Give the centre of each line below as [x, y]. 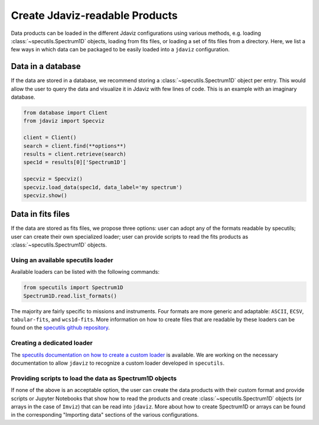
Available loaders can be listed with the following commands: [85, 272]
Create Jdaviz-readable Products [94, 15]
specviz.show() [45, 195]
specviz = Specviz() [53, 179]
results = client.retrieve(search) [75, 154]
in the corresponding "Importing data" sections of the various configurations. [105, 415]
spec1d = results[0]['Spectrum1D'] [75, 162]
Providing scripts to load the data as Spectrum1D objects [94, 378]
